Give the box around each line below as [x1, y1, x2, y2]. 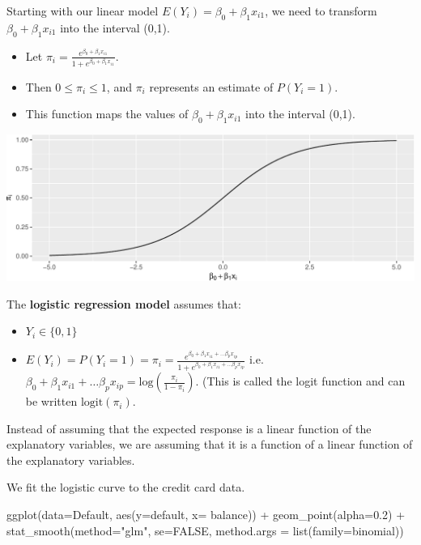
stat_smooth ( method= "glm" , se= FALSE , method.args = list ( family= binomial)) [6, 522, 404, 539]
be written [25, 393, 78, 410]
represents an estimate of [149, 78, 274, 95]
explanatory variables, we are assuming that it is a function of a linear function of [6, 436, 413, 453]
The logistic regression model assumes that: [6, 295, 241, 312]
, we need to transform [265, 2, 377, 19]
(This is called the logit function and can [202, 373, 406, 390]
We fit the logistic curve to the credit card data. [6, 479, 245, 496]
